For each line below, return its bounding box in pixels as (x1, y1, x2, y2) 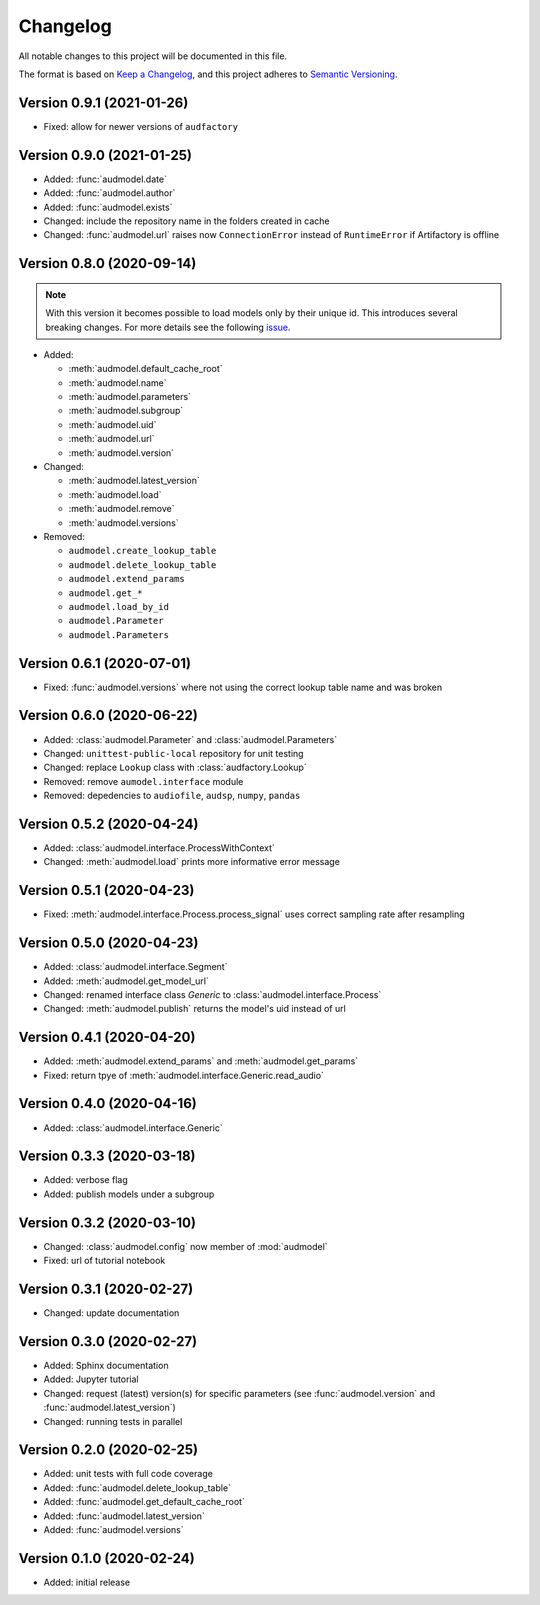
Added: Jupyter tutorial (43, 1373, 139, 1385)
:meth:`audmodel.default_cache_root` (68, 363, 224, 375)
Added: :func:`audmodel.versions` (43, 1524, 184, 1535)
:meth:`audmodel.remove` (68, 503, 175, 515)
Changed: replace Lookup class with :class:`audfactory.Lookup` (43, 761, 307, 774)
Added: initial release (43, 1576, 131, 1588)
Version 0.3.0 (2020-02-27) (18, 1333, 198, 1350)
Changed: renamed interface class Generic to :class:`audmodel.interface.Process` (43, 988, 382, 1000)
